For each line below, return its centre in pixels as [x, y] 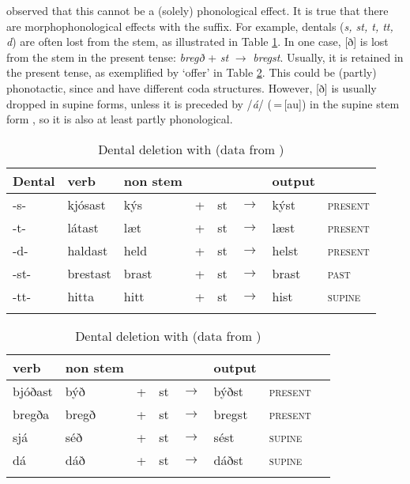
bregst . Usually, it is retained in [328, 57]
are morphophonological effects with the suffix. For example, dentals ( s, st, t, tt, [200, 26]
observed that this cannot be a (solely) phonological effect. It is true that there [197, 10]
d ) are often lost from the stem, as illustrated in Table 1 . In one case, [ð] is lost [197, 42]
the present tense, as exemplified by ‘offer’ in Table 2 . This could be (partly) [192, 72]
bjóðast [33, 391]
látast [83, 227]
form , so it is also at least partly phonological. [120, 119]
